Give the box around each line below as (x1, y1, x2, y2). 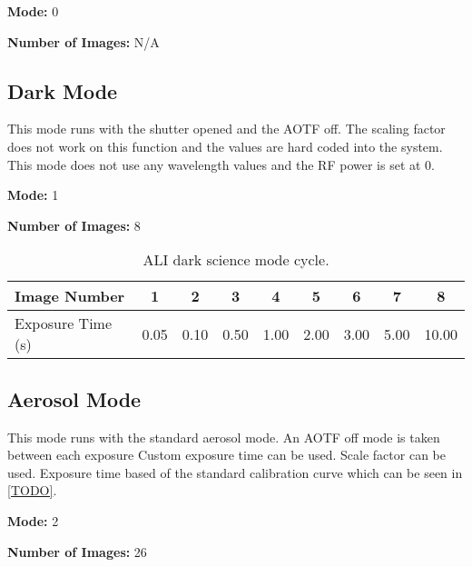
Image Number (15, 285, 125, 307)
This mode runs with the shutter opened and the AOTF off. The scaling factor (7, 119, 446, 138)
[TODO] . (7, 481, 57, 500)
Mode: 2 (7, 511, 59, 530)
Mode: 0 (7, 2, 59, 20)
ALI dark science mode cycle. (143, 249, 329, 271)
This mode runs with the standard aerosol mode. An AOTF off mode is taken (7, 427, 440, 446)
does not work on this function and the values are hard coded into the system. (7, 136, 443, 155)
